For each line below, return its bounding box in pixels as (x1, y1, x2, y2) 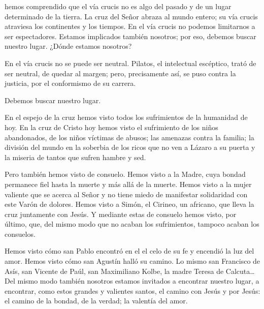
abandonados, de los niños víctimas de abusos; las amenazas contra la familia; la (5, 132, 254, 142)
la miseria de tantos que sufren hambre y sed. (5, 151, 146, 162)
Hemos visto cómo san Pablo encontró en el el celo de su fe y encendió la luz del (5, 245, 254, 256)
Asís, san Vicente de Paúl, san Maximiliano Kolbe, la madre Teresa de (5, 265, 224, 276)
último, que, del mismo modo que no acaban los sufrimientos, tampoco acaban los (5, 219, 259, 229)
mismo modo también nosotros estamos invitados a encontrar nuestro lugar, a (17, 275, 259, 286)
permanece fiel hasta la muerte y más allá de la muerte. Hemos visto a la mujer (5, 178, 252, 189)
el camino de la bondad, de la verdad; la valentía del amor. (5, 295, 188, 306)
